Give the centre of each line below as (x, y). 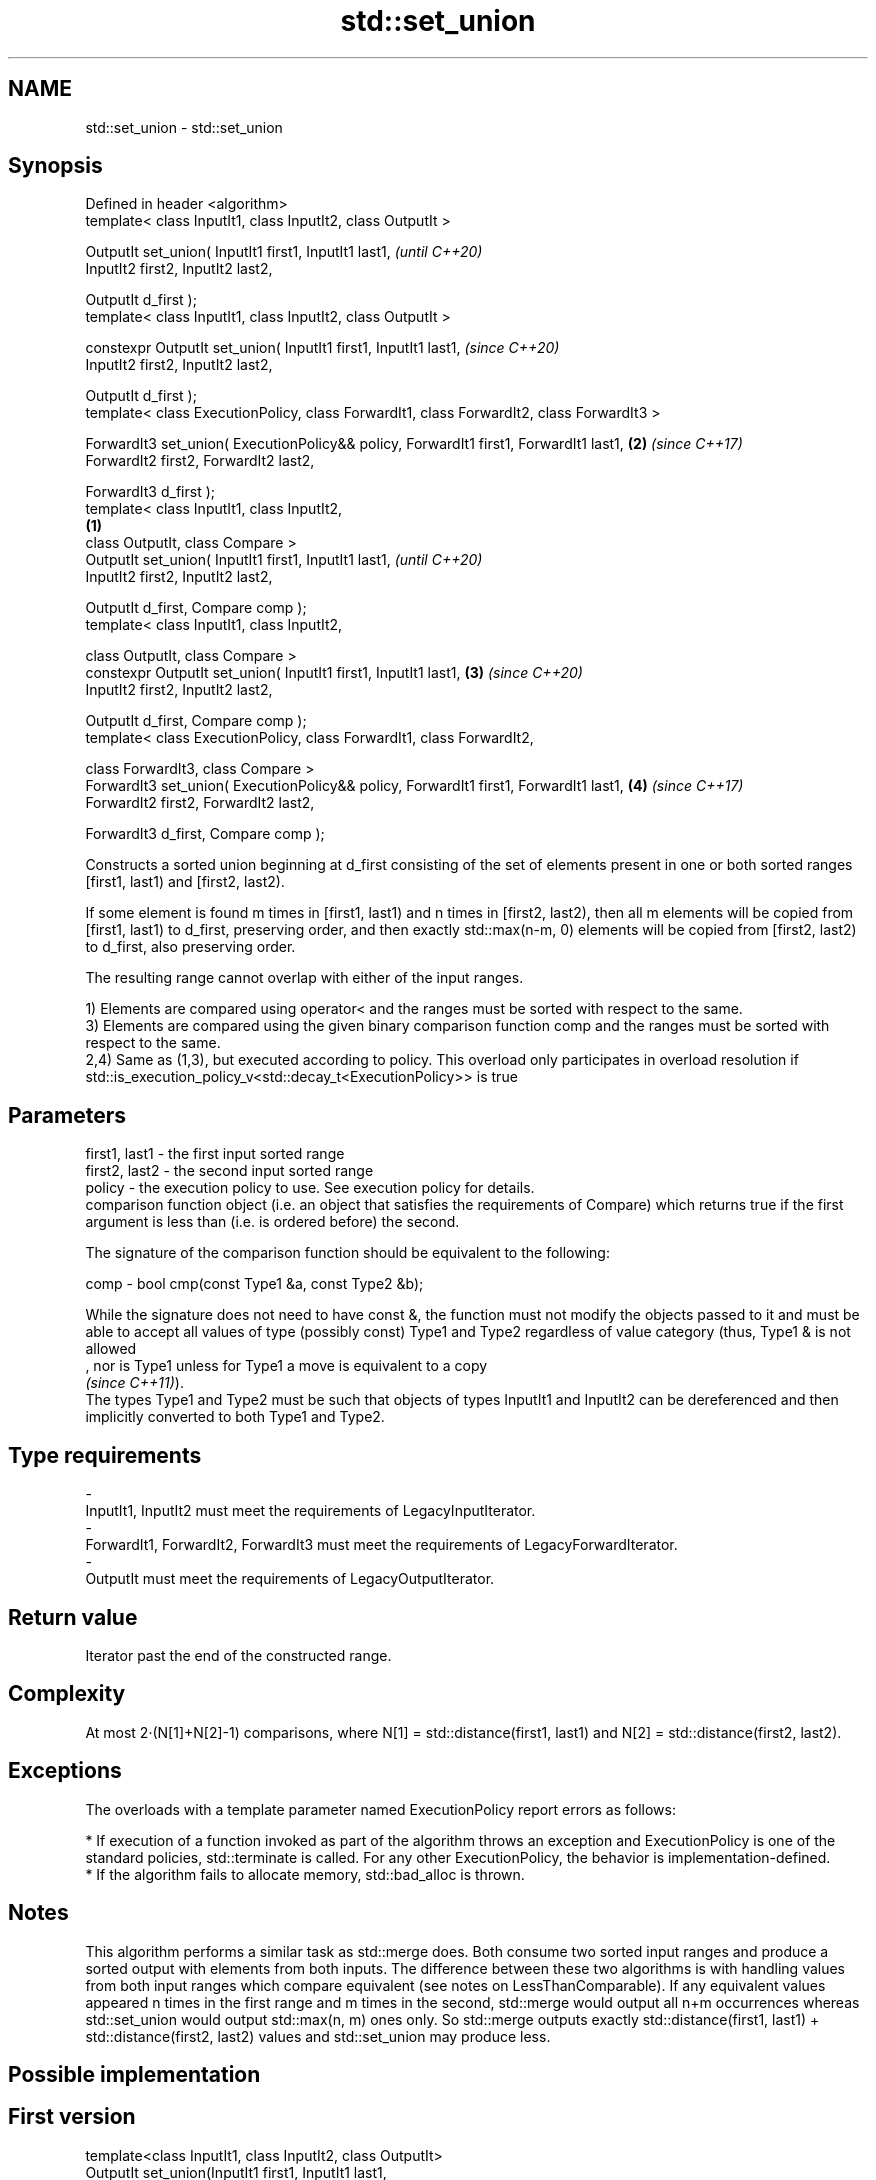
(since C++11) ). (134, 1383)
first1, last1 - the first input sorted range (215, 1154)
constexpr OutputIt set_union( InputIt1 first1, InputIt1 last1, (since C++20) (322, 348)
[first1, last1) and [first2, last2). (185, 882)
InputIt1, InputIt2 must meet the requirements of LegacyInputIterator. (310, 1511)
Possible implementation (134, 2074)
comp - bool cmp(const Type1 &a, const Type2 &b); (254, 1284)
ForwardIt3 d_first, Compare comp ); (205, 834)
